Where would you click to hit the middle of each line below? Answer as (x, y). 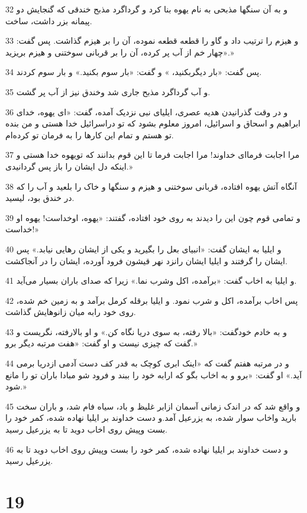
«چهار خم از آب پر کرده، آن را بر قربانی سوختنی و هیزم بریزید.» (120, 52)
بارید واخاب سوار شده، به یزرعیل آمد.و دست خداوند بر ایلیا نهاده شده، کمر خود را (151, 418)
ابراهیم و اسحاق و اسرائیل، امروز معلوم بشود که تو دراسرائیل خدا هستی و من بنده (153, 123)
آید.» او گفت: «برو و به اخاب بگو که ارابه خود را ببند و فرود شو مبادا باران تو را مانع (154, 374)
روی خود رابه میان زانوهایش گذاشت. (71, 312)
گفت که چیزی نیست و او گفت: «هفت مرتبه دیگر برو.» (101, 343)
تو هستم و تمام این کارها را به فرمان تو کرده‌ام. (90, 134)
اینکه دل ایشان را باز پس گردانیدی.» (69, 166)
